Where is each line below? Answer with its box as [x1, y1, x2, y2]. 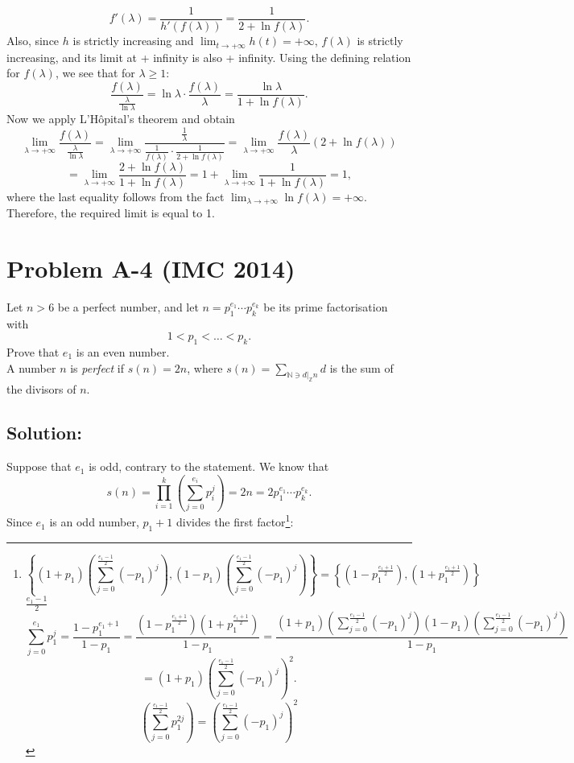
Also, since [6, 32, 60, 49]
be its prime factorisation [263, 298, 388, 315]
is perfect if [70, 359, 125, 376]
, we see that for [55, 64, 135, 81]
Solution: [6, 420, 82, 445]
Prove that [6, 344, 60, 361]
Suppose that [6, 458, 72, 475]
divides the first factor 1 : [176, 511, 294, 530]
